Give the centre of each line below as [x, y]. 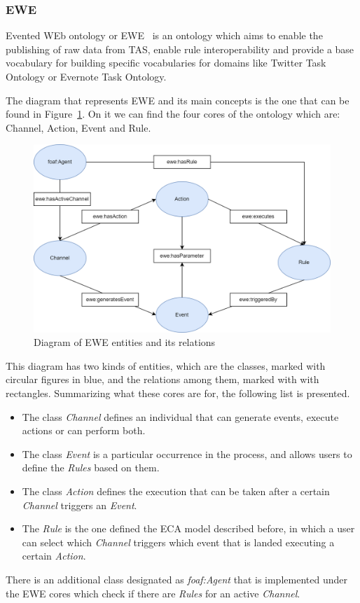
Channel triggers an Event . [79, 505]
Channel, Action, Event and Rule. [78, 127]
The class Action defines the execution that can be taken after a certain [176, 491]
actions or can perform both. [84, 430]
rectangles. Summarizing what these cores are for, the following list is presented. [178, 393]
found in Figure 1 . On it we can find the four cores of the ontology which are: [173, 114]
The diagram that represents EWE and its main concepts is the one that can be [178, 100]
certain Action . [54, 556]
